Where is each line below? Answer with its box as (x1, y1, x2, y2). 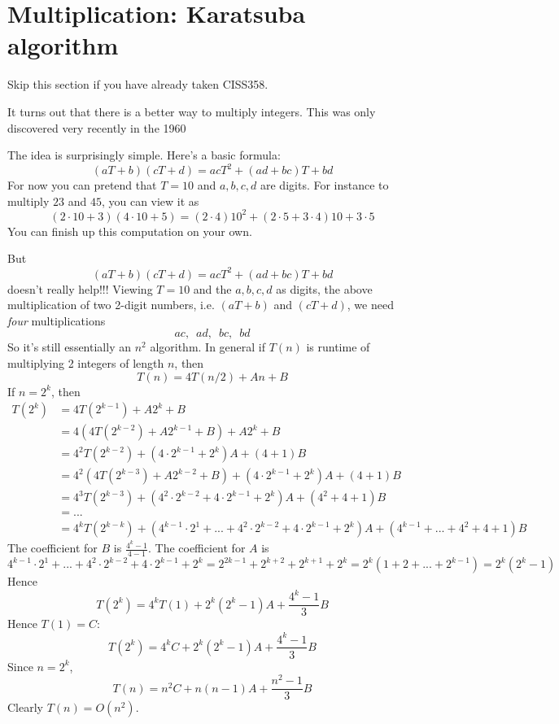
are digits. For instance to (260, 177, 389, 194)
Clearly (7, 699, 43, 716)
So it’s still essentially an (7, 338, 131, 355)
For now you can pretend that (7, 177, 157, 194)
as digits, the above (276, 280, 373, 297)
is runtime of (306, 338, 370, 355)
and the (193, 280, 232, 297)
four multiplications (7, 312, 106, 329)
